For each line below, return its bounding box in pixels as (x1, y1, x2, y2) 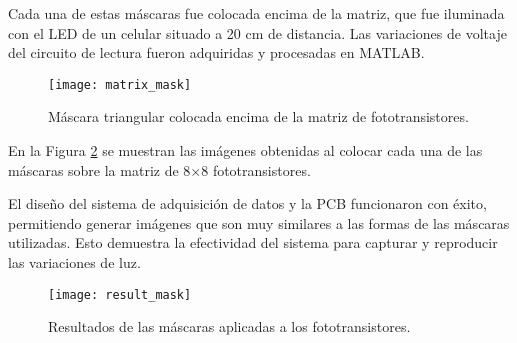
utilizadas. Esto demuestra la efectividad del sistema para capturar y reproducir (8, 232, 498, 253)
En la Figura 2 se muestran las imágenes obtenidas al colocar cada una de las (8, 140, 483, 161)
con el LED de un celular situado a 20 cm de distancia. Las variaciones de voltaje (8, 22, 507, 43)
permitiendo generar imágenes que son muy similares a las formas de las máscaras (8, 212, 510, 233)
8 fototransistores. (201, 159, 311, 180)
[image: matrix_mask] (48, 77, 192, 92)
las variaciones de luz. (8, 252, 141, 272)
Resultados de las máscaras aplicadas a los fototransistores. (48, 316, 411, 337)
